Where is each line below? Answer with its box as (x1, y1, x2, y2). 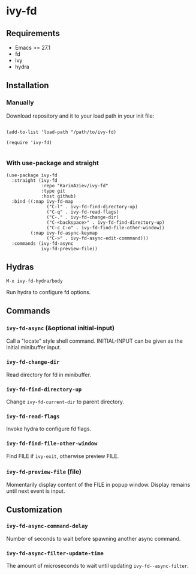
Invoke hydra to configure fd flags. (6, 425, 92, 433)
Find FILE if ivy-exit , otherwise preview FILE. (6, 452, 119, 460)
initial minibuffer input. (6, 344, 62, 351)
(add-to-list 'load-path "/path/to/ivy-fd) (6, 129, 117, 135)
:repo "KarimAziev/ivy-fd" (41, 182, 109, 188)
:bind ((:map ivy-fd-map (11, 198, 74, 205)
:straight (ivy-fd (11, 177, 58, 184)
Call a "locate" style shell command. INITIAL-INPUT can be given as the (6, 337, 183, 345)
